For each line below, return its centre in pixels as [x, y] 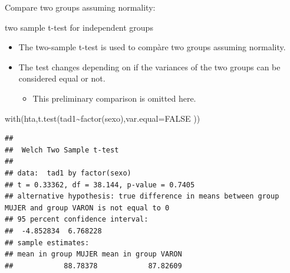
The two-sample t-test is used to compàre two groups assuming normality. [152, 47]
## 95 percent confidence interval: [77, 220]
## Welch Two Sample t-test [62, 150]
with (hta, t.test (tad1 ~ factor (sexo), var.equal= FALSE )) [103, 118]
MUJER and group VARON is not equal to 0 [87, 208]
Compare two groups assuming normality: [80, 7]
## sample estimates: [47, 243]
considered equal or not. [62, 78]
